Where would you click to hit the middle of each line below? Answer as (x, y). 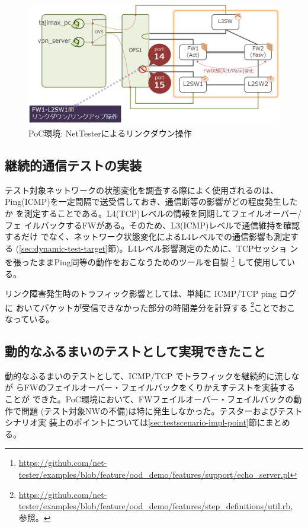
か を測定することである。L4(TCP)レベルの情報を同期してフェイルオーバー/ (153, 213)
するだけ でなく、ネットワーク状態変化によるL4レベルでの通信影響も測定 (147, 236)
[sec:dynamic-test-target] (64, 248)
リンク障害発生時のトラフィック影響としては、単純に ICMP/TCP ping (141, 293)
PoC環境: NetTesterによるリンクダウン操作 (110, 133)
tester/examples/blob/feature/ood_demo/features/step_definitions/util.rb (155, 506)
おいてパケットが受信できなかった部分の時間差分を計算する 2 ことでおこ (155, 306)
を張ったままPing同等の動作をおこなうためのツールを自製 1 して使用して (146, 261)
